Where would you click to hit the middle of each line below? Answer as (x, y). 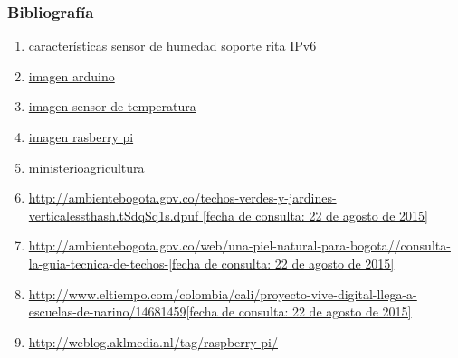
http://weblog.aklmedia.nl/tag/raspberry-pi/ (153, 341)
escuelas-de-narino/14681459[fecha (123, 311)
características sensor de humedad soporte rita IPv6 (172, 46)
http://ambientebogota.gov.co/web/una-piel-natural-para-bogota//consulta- (239, 245)
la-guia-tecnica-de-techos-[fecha (114, 263)
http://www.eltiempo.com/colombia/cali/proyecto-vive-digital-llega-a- (223, 293)
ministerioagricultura (86, 167)
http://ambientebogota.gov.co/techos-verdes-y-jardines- (182, 198)
